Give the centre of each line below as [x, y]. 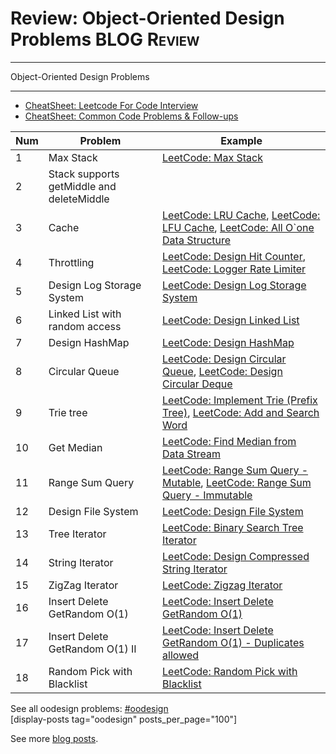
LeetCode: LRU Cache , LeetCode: [241, 215]
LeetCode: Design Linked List [231, 320]
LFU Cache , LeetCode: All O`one [238, 227]
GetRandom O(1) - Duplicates [233, 642]
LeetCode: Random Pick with [230, 671]
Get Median [75, 447]
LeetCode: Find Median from [229, 441]
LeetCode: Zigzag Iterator [222, 585]
